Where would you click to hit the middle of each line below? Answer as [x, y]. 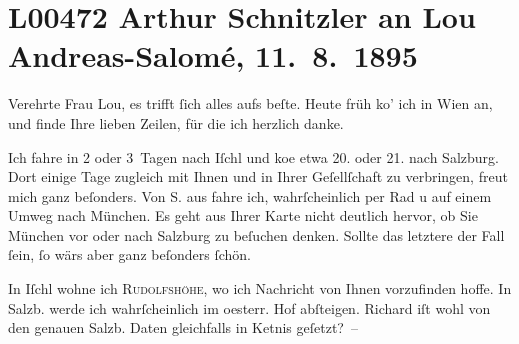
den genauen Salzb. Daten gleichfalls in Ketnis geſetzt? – [183, 327]
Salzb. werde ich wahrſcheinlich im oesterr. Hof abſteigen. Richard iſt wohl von [249, 307]
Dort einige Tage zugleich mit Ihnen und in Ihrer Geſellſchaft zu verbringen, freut [258, 176]
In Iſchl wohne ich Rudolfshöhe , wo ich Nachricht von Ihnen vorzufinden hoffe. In [260, 288]
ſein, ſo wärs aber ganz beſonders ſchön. [129, 254]
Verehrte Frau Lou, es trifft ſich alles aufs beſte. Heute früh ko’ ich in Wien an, [250, 103]
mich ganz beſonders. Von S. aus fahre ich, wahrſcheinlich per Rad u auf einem [250, 195]
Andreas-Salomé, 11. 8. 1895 [213, 55]
